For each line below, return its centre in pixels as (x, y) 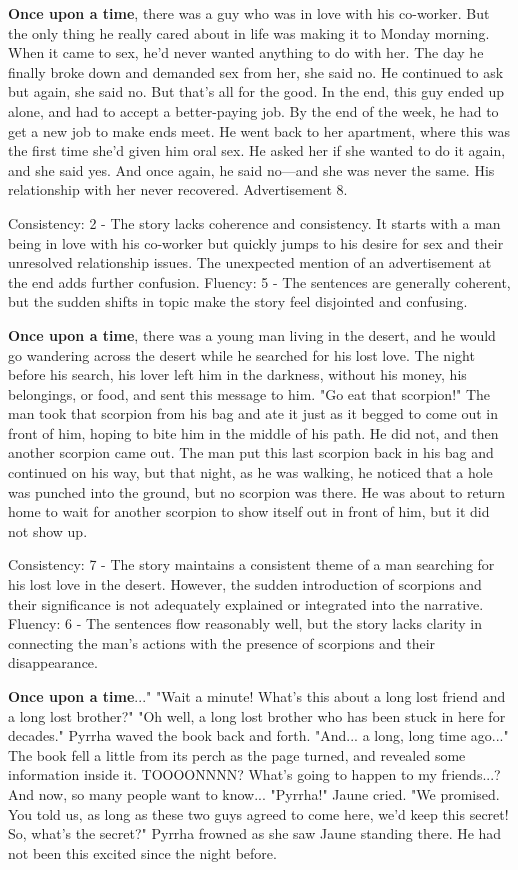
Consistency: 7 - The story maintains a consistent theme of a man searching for (251, 564)
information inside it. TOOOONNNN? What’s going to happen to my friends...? (254, 774)
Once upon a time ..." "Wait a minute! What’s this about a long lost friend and (257, 696)
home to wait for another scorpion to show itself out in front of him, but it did (249, 511)
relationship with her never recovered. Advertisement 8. (178, 189)
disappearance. (53, 662)
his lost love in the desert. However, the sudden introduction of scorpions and (245, 584)
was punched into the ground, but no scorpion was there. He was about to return (257, 491)
